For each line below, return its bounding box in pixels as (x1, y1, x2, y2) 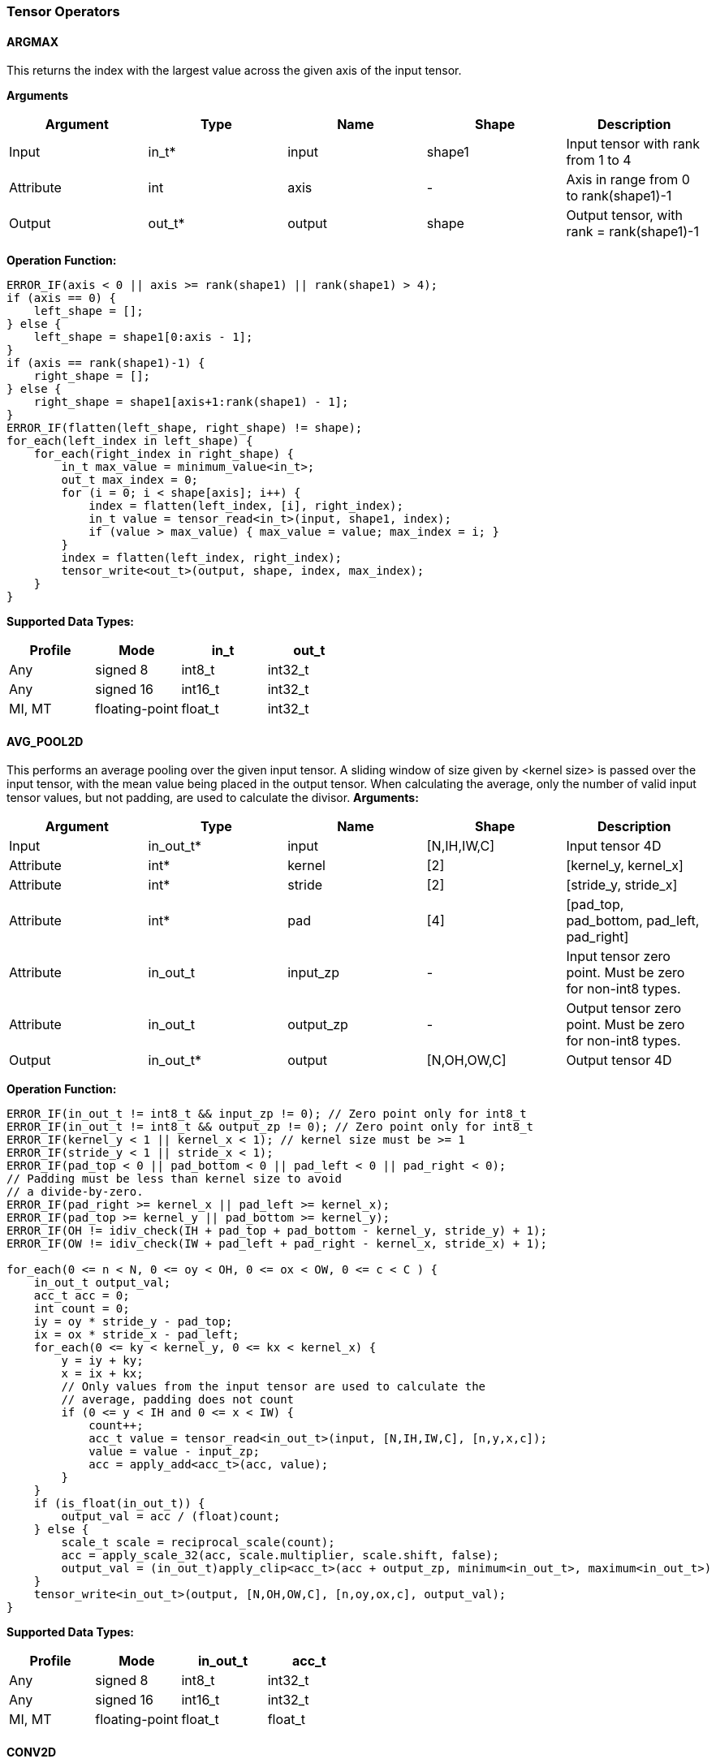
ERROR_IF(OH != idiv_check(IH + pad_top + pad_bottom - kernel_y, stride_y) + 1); (6, 1224, 547, 1238)
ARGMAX (6, 34, 58, 49)
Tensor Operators (6, 3, 120, 19)
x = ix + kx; (61, 1367, 144, 1381)
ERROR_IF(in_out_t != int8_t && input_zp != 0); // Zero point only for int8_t (6, 1107, 527, 1121)
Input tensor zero (566, 948, 671, 965)
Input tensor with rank (566, 136, 700, 153)
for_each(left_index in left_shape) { (6, 434, 253, 448)
